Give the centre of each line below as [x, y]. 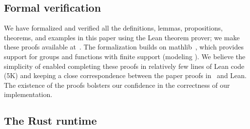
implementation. [28, 94]
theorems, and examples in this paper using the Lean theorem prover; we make [122, 37]
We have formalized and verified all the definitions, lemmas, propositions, [113, 28]
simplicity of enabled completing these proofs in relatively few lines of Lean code [124, 66]
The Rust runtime [50, 121]
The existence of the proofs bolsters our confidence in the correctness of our [117, 85]
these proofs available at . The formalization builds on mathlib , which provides [124, 47]
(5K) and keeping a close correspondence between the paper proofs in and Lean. [125, 75]
